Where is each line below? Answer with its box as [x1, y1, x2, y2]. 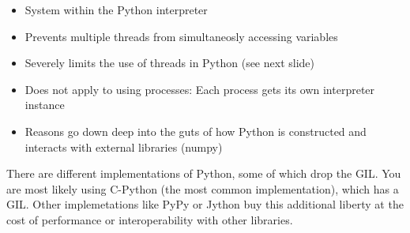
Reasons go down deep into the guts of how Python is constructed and [24, 122, 367, 139]
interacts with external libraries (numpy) [24, 138, 223, 155]
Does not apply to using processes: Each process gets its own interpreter [24, 81, 375, 97]
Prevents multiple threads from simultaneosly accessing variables [24, 28, 338, 44]
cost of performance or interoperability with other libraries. [6, 211, 293, 227]
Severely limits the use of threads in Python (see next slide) [24, 54, 314, 71]
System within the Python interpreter [24, 2, 208, 17]
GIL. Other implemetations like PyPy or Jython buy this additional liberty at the [6, 196, 404, 212]
